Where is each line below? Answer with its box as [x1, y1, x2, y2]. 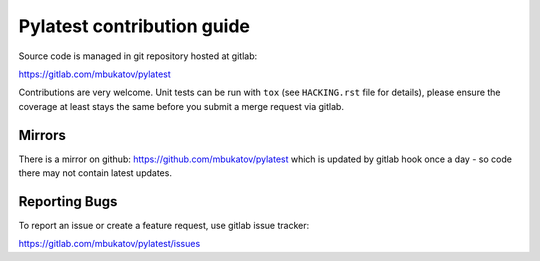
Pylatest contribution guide [18, 15, 250, 37]
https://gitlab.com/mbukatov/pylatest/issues [18, 238, 201, 250]
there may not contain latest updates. [18, 167, 172, 179]
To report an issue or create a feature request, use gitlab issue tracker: [18, 219, 310, 231]
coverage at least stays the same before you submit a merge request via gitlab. [18, 100, 345, 112]
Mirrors [18, 126, 67, 144]
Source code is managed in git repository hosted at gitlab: [18, 50, 258, 62]
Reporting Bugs [18, 193, 118, 210]
